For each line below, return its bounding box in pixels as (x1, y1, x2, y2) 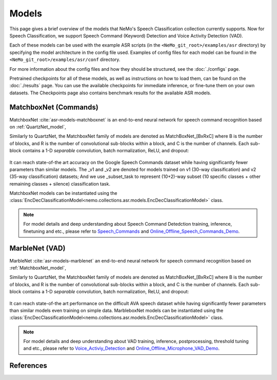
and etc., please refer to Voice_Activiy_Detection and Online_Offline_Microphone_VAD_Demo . (23, 345, 220, 351)
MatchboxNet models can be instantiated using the (9, 190, 117, 196)
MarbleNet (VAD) (9, 244, 66, 253)
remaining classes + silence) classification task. (9, 181, 110, 187)
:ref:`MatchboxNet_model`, (9, 265, 66, 271)
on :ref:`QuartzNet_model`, (9, 124, 66, 130)
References (9, 362, 47, 370)
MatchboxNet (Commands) (9, 103, 98, 112)
